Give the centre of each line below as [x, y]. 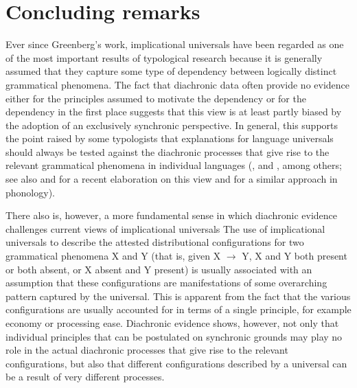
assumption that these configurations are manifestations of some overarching [166, 283]
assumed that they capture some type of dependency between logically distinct [171, 71]
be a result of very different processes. [85, 377]
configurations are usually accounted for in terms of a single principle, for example [178, 309]
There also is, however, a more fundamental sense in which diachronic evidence [172, 215]
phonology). [30, 192]
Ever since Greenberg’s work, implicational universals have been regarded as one [175, 44]
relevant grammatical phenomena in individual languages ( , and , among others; [174, 165]
